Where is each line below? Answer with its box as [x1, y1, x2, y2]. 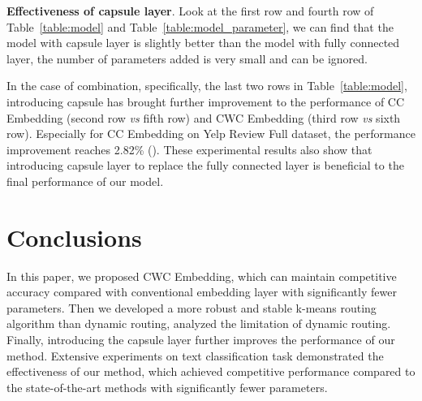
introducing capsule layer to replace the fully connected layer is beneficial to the [6, 157, 404, 174]
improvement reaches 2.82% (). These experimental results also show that [6, 140, 372, 157]
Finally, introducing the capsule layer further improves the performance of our [6, 331, 395, 348]
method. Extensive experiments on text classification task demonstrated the [6, 347, 384, 364]
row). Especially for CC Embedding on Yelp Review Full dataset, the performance [6, 125, 416, 142]
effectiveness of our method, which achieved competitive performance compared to [6, 363, 416, 380]
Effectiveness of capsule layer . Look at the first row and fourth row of [6, 2, 374, 19]
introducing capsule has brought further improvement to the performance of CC [6, 93, 405, 110]
